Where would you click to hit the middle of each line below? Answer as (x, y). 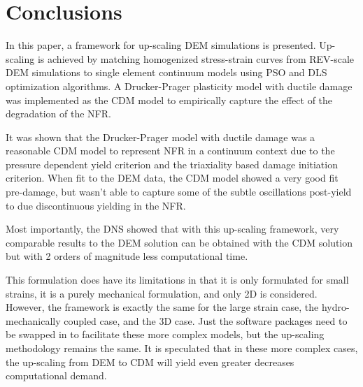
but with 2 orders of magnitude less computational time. (127, 256)
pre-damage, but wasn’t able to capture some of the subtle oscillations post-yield (179, 192)
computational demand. (56, 375)
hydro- (335, 307)
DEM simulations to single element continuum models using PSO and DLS (166, 72)
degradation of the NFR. (58, 114)
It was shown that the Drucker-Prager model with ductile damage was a (161, 137)
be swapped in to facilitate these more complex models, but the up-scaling (165, 334)
